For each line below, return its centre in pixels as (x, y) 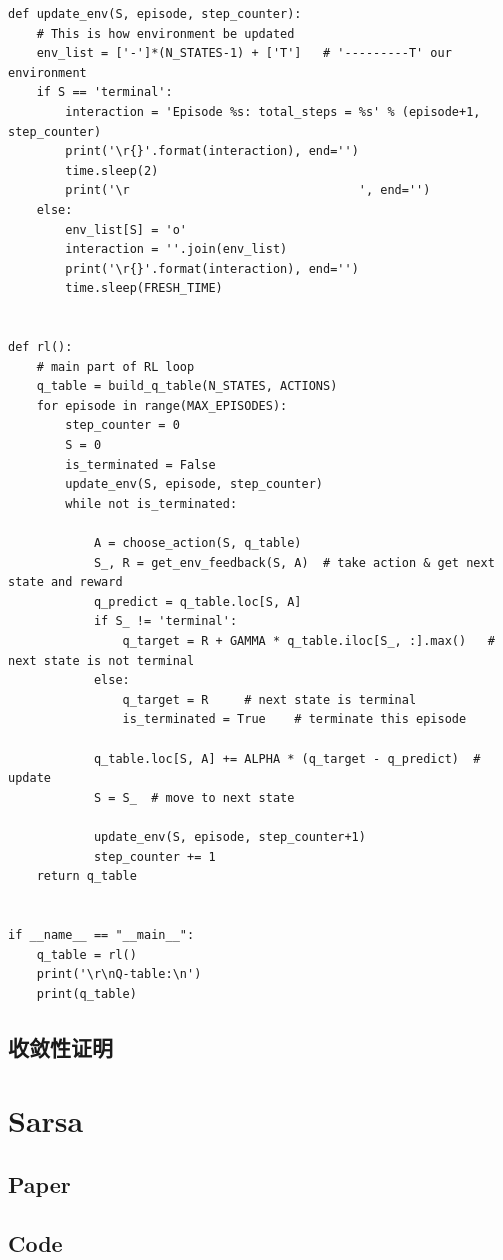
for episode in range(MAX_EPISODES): (162, 405)
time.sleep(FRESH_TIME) (144, 288)
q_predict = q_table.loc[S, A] (197, 601)
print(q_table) (86, 993)
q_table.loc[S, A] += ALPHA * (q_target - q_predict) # (287, 758)
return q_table (86, 876)
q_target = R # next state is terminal (269, 699)
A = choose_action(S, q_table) (197, 543)
